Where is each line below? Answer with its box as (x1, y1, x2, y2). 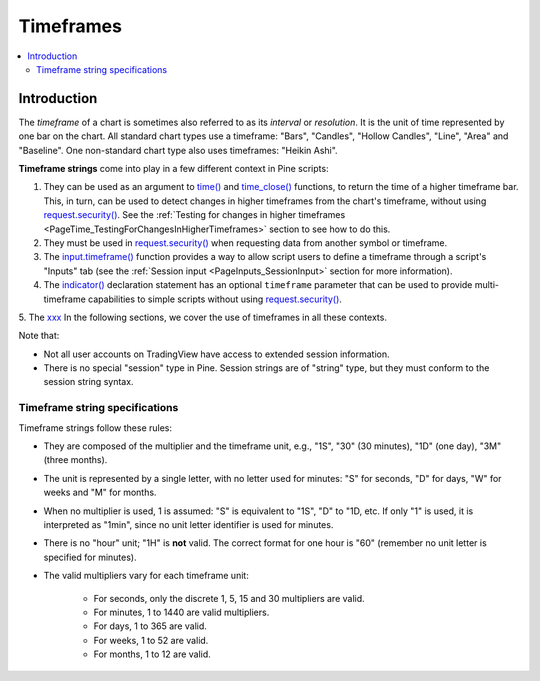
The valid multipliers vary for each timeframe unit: (43, 570, 249, 582)
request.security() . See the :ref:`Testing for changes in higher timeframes (43, 209, 346, 221)
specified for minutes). (43, 551, 137, 563)
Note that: (18, 330, 60, 342)
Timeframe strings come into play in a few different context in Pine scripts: (18, 163, 329, 175)
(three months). (43, 454, 108, 466)
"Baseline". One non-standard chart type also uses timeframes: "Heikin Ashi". (18, 144, 339, 156)
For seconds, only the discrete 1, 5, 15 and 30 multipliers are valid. (93, 592, 365, 604)
